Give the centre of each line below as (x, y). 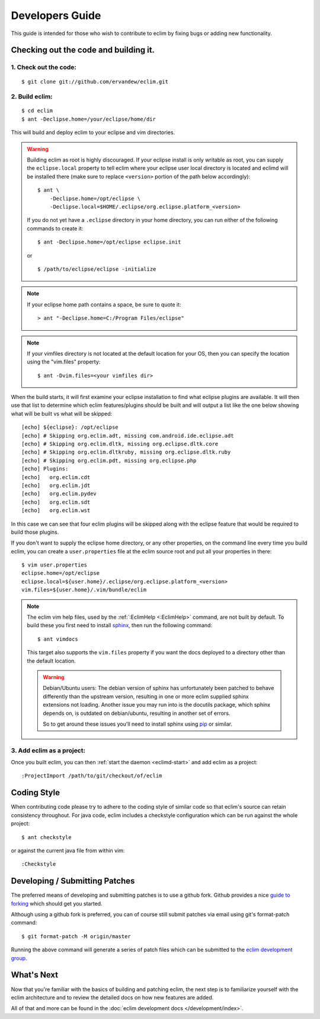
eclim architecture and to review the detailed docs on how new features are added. (112, 997)
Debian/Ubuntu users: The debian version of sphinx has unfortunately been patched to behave (159, 688)
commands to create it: (55, 228)
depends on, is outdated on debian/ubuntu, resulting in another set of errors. (137, 713)
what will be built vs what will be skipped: (62, 413)
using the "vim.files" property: (64, 362)
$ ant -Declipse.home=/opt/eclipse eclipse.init (109, 242)
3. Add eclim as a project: (48, 750)
